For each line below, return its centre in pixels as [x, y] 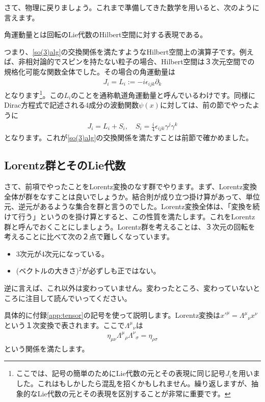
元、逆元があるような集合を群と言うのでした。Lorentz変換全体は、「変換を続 [132, 206]
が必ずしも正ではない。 [121, 271]
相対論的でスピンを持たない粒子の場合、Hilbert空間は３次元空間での [140, 61]
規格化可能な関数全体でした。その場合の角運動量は [90, 71]
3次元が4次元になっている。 [62, 253]
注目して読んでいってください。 [78, 298]
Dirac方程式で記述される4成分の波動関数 [72, 105]
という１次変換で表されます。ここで [64, 325]
